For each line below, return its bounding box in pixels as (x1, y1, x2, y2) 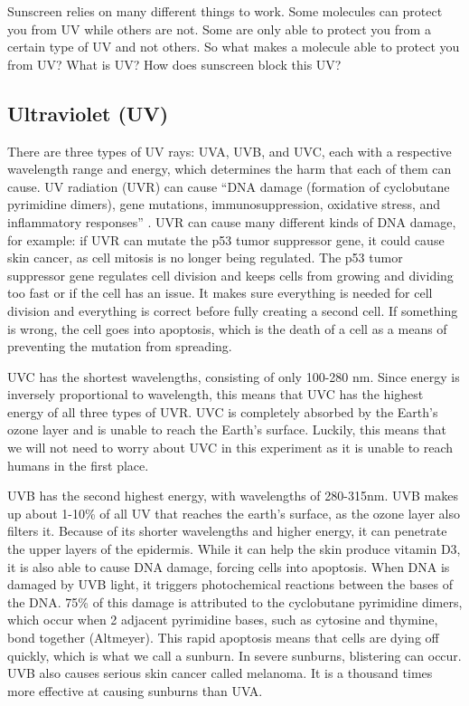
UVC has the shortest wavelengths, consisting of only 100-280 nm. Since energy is (7, 367, 460, 386)
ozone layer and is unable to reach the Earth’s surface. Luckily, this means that (7, 420, 446, 439)
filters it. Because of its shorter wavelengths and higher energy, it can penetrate (7, 521, 447, 540)
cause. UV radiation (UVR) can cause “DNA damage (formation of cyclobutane (7, 176, 450, 196)
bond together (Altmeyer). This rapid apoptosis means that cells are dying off (7, 628, 439, 647)
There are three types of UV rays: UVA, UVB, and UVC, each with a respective (7, 141, 452, 160)
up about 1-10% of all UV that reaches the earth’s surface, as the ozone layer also (7, 503, 460, 522)
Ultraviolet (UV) (7, 99, 169, 127)
